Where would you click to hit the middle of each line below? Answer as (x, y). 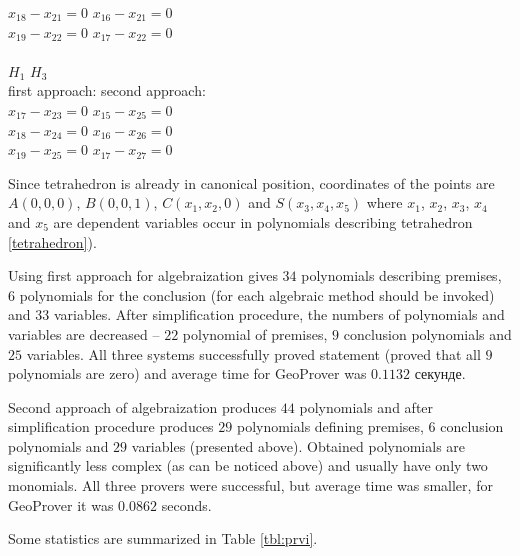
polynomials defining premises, (330, 426)
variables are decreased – (84, 333)
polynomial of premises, (255, 333)
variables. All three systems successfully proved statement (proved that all (253, 353)
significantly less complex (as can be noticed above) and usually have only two (248, 465)
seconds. (186, 504)
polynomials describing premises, (401, 275)
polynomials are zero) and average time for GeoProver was (187, 373)
